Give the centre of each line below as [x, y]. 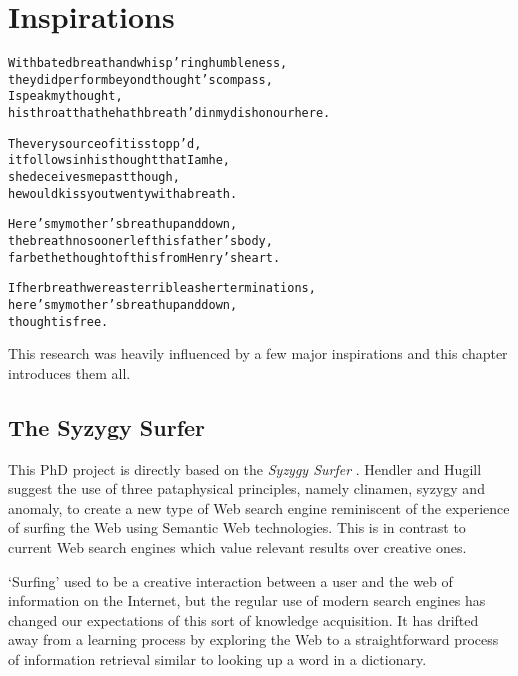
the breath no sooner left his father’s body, [140, 241]
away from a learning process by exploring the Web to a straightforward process [253, 639]
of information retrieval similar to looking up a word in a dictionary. [217, 659]
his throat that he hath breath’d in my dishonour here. [169, 113]
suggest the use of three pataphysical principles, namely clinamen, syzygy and [246, 488]
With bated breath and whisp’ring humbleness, [148, 63]
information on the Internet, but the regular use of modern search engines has [247, 600]
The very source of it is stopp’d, [105, 143]
